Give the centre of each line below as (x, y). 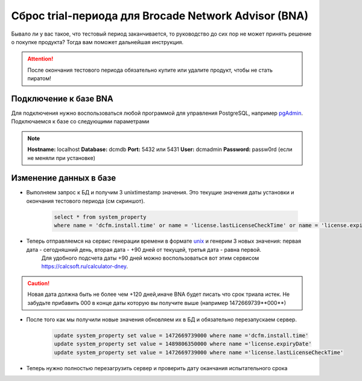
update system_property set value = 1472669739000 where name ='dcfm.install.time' (181, 335)
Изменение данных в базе (64, 178)
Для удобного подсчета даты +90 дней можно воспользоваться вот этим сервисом (150, 258)
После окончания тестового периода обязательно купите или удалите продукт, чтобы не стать (150, 70)
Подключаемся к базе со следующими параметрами (80, 121)
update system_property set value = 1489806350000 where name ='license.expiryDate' (183, 344)
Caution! (39, 283)
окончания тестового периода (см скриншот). (86, 201)
